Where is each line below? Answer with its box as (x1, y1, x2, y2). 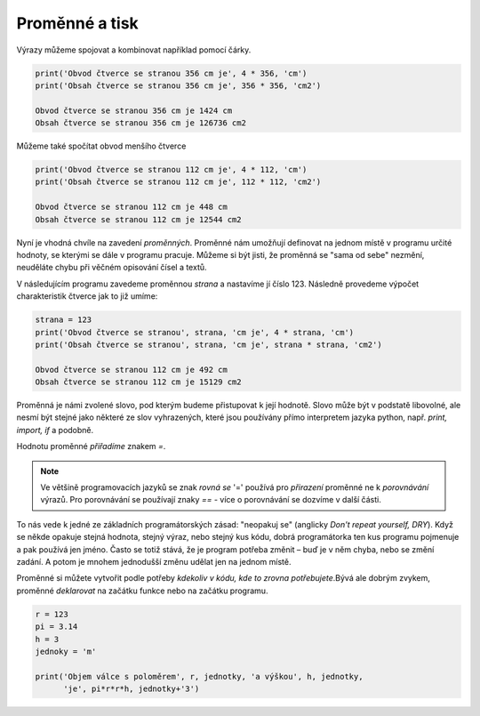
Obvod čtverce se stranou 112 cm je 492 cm (35, 365, 228, 374)
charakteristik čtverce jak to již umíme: (16, 291, 158, 302)
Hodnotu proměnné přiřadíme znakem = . (16, 441, 166, 452)
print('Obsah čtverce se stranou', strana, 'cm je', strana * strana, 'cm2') (35, 339, 382, 350)
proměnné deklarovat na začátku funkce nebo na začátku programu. (16, 585, 268, 596)
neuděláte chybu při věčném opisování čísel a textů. (16, 262, 208, 273)
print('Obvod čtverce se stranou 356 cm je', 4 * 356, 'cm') (35, 68, 308, 78)
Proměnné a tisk (16, 13, 140, 33)
